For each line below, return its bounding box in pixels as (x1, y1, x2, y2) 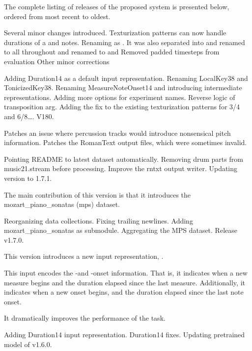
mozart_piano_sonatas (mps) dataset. (4, 199, 120, 209)
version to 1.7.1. (4, 173, 52, 183)
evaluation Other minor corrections (4, 56, 110, 66)
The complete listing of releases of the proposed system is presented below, (4, 1, 229, 11)
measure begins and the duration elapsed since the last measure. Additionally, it (4, 277, 245, 287)
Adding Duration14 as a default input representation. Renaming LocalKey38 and (4, 73, 248, 83)
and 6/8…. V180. (4, 111, 54, 121)
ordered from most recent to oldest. (4, 11, 111, 21)
